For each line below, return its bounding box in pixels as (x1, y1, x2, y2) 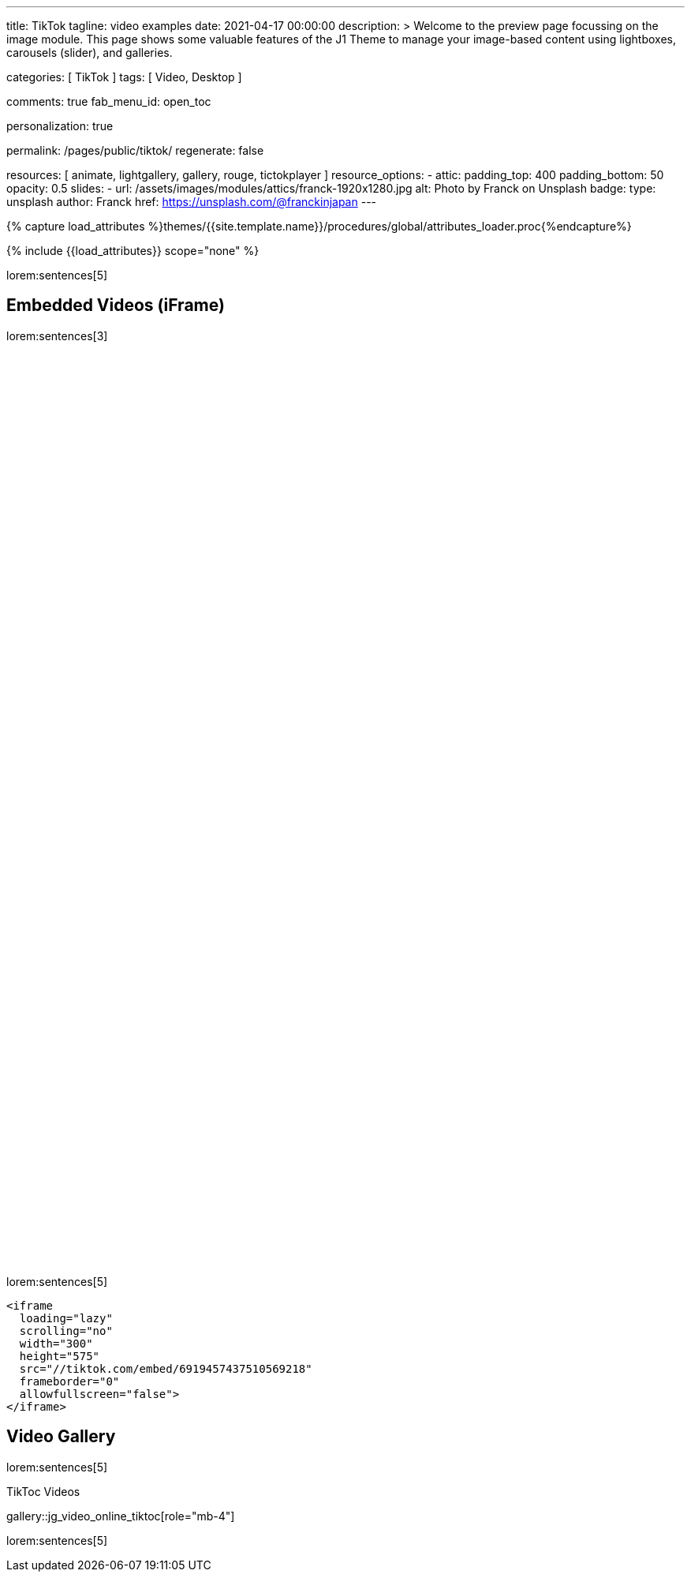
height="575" (19, 1349, 100, 1362)
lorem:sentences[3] (6, 328, 108, 343)
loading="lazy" (19, 1311, 113, 1325)
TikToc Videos (6, 1484, 80, 1498)
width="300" (19, 1336, 93, 1350)
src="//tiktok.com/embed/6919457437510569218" (19, 1362, 312, 1375)
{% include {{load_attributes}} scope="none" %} (6, 244, 260, 257)
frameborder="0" (19, 1374, 120, 1388)
